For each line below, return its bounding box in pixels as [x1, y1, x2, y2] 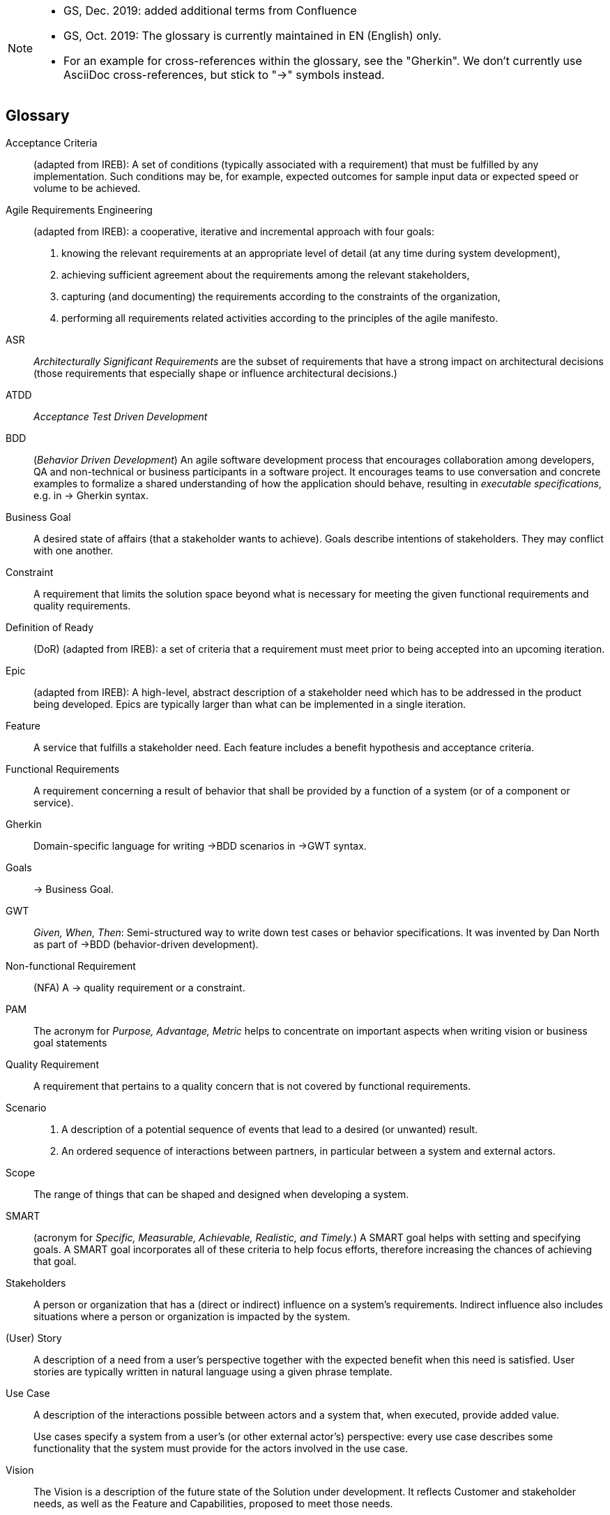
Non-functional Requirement [6, 959, 136, 972]
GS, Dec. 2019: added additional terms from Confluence [63, 3, 357, 17]
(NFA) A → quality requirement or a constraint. [33, 981, 245, 993]
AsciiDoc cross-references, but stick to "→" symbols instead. [63, 68, 385, 82]
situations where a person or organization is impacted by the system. [33, 1310, 351, 1322]
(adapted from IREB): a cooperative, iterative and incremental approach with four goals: [33, 225, 435, 237]
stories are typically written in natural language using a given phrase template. [33, 1365, 392, 1377]
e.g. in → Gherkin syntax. [33, 489, 149, 501]
